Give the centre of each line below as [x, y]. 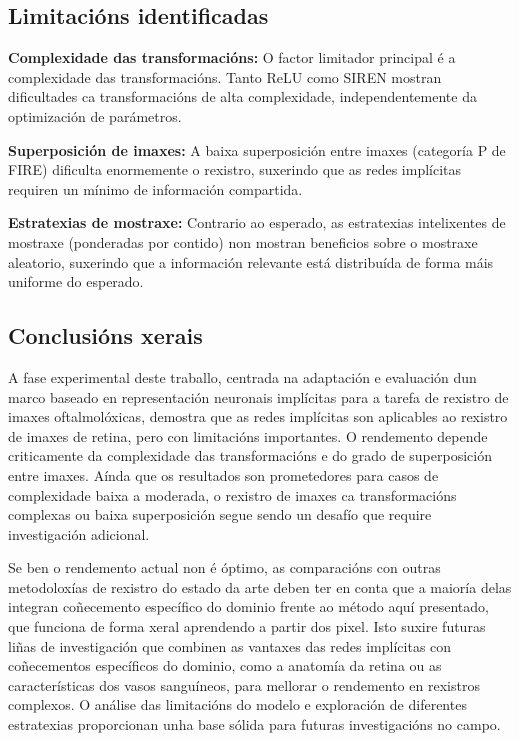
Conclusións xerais [105, 335]
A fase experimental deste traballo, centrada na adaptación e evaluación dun [242, 376]
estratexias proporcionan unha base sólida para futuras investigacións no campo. [254, 724]
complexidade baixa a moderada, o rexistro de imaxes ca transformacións [232, 494]
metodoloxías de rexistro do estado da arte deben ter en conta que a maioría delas [260, 586]
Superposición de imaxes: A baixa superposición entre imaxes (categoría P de [257, 149]
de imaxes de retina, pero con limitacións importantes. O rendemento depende [248, 435]
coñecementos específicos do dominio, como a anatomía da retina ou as [225, 665]
